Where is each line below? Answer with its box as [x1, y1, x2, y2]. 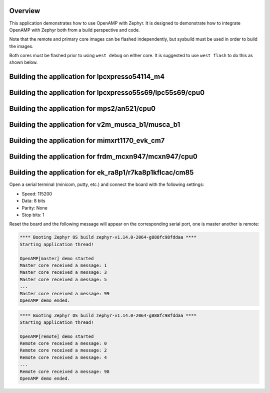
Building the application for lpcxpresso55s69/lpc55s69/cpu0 [9, 88, 205, 97]
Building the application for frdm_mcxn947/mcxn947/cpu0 [9, 152, 197, 161]
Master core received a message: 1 [19, 262, 107, 268]
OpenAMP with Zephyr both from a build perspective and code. [9, 27, 140, 33]
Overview [9, 7, 40, 15]
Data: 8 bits [21, 198, 45, 204]
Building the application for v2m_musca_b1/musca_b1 [9, 120, 180, 129]
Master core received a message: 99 [19, 291, 110, 296]
